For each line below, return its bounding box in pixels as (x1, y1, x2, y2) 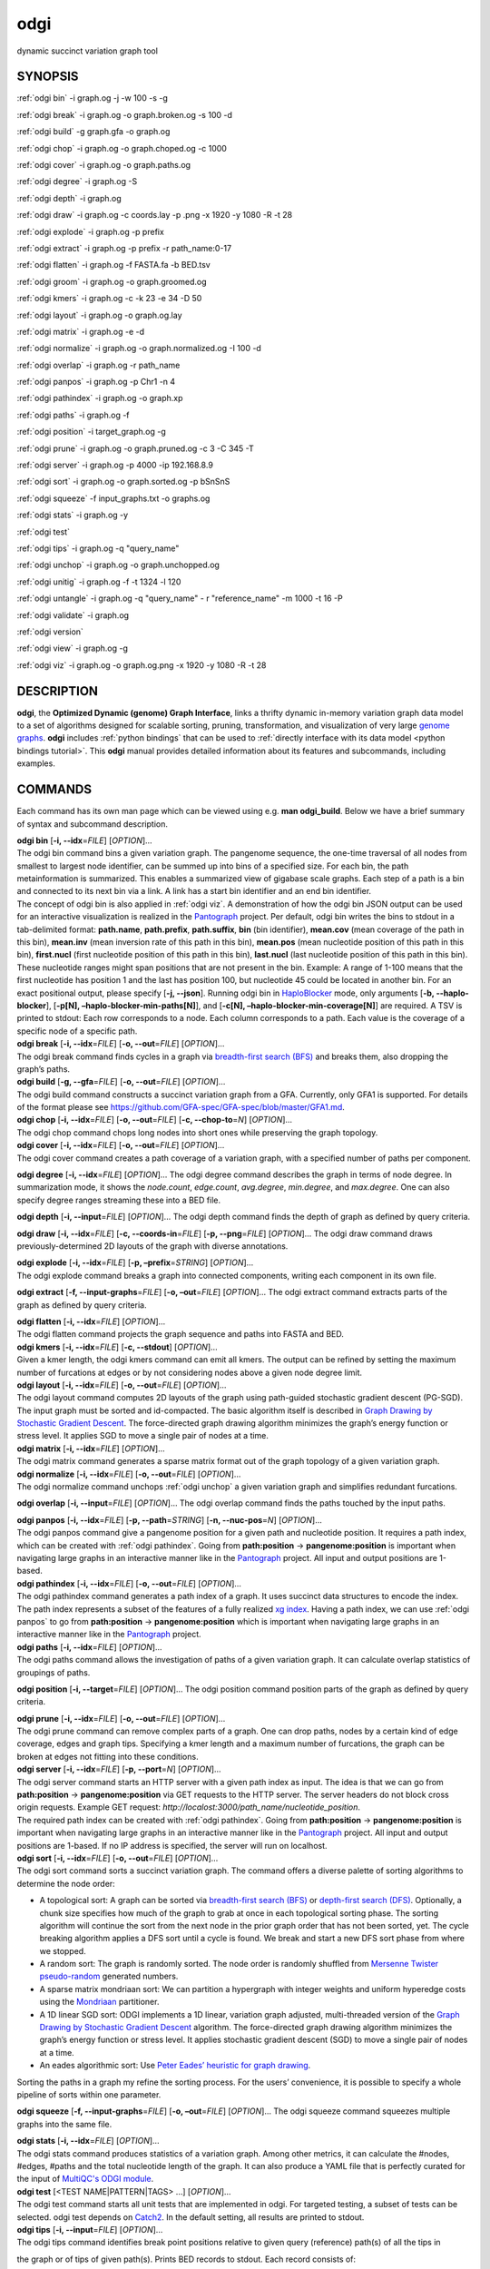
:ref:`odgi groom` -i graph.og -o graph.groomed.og (16, 276, 208, 287)
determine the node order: (16, 1878, 115, 1889)
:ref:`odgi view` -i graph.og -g (16, 643, 129, 653)
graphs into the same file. (16, 2118, 113, 2129)
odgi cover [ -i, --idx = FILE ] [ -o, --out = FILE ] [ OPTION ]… (16, 1140, 225, 1151)
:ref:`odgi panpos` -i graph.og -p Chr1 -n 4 (16, 377, 176, 388)
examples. (16, 758, 56, 769)
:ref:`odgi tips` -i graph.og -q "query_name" (16, 543, 180, 554)
